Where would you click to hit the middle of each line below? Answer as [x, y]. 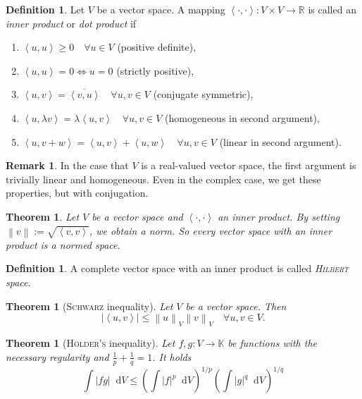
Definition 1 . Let [45, 9]
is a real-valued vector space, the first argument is [249, 165]
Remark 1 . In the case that [67, 165]
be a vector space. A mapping [161, 9]
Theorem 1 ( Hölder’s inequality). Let [90, 343]
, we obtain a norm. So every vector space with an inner [211, 230]
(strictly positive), [155, 70]
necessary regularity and [57, 356]
